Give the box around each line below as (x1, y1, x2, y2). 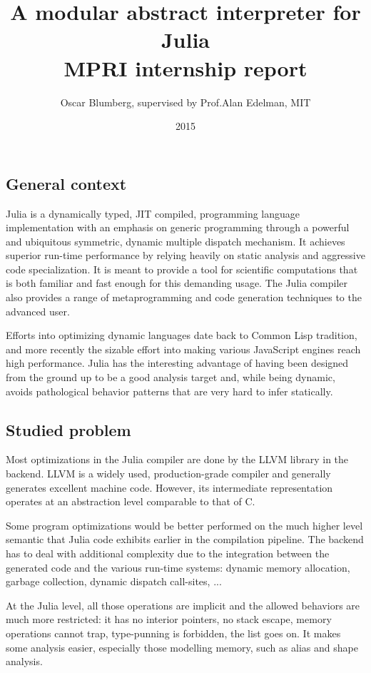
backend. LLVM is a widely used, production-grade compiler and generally (6, 466, 331, 481)
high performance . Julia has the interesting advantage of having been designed (6, 355, 349, 370)
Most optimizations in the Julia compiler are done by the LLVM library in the (6, 452, 349, 467)
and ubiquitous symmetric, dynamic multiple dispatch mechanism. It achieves (6, 233, 345, 248)
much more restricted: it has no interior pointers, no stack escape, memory (6, 612, 332, 627)
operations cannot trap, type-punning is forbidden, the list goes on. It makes (6, 625, 341, 640)
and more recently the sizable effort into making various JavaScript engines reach (6, 341, 361, 356)
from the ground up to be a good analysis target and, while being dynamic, (6, 370, 335, 385)
